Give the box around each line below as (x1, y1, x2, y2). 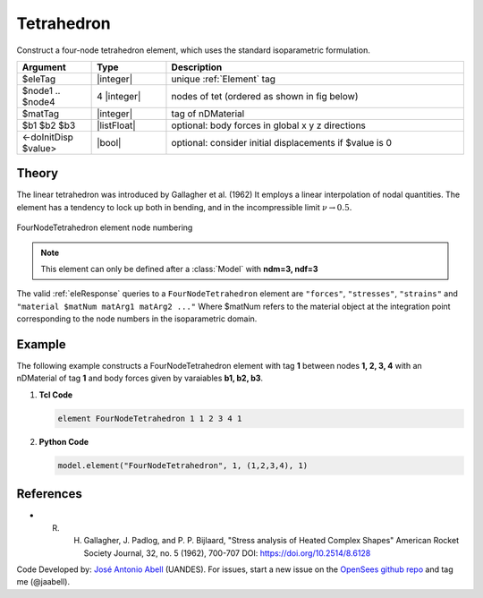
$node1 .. (21, 84, 61, 97)
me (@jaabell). (16, 577, 71, 587)
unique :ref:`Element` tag (171, 73, 276, 85)
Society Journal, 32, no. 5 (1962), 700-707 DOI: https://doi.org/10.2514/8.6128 (83, 547, 371, 559)
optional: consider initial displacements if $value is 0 (171, 136, 393, 149)
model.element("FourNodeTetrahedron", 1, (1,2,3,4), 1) (57, 460, 309, 470)
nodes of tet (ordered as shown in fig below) (171, 90, 359, 102)
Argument (21, 61, 66, 73)
